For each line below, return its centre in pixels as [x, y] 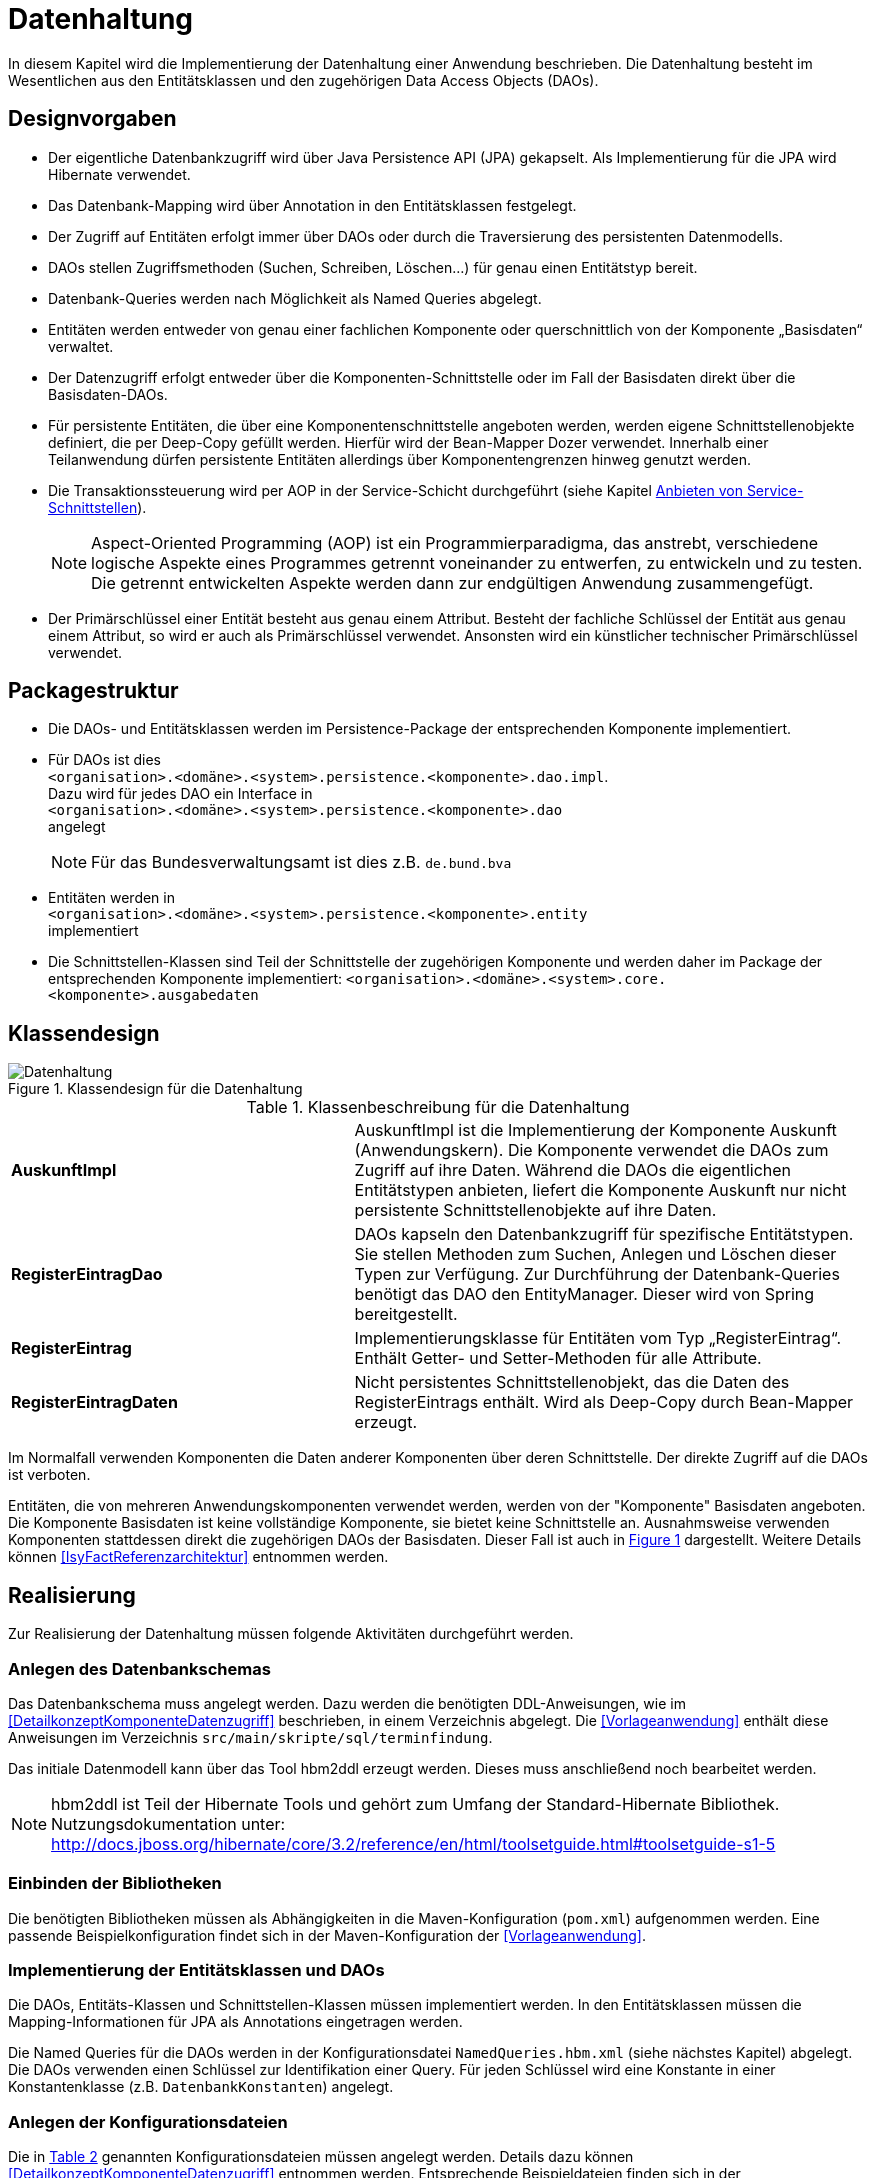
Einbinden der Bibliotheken [115, 1883]
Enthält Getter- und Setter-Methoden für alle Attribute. [558, 1358]
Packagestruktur [93, 691]
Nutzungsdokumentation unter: [168, 1823]
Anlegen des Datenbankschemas [139, 1668]
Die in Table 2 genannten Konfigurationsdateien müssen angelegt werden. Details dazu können [321, 2157]
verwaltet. [81, 346]
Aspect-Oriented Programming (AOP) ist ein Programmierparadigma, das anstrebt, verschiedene [454, 542]
